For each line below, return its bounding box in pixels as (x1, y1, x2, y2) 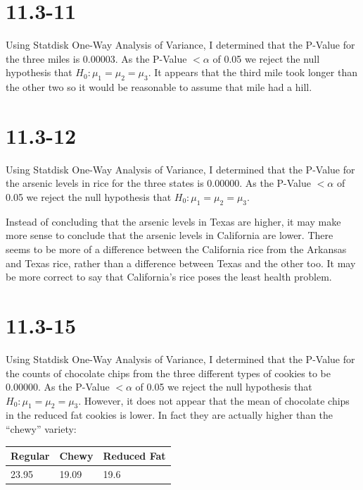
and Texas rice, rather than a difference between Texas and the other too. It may (6, 255, 356, 270)
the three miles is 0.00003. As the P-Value (6, 51, 187, 66)
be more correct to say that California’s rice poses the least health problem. (6, 269, 332, 284)
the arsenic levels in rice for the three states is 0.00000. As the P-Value (6, 176, 311, 190)
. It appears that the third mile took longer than (148, 65, 357, 80)
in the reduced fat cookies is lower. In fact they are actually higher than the (6, 408, 333, 422)
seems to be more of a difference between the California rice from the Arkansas (6, 242, 347, 256)
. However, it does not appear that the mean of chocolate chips (78, 393, 350, 408)
